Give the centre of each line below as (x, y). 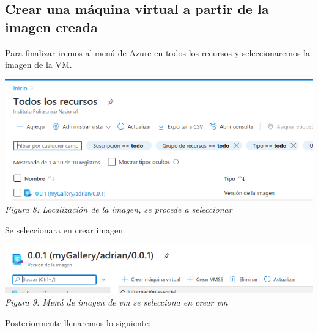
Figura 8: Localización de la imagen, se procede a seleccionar (119, 209)
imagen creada (51, 27)
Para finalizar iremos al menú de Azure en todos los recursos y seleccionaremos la (158, 52)
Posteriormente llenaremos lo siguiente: (78, 322)
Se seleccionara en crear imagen (64, 229)
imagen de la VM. (39, 64)
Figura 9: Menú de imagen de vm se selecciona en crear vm (116, 302)
